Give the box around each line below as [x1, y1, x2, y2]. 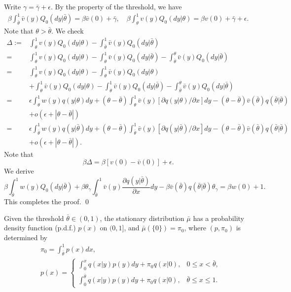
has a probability [193, 213, 244, 223]
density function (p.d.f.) [4, 222, 76, 233]
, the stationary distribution [100, 213, 184, 223]
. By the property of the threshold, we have [50, 1, 182, 11]
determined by [4, 232, 47, 242]
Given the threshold [4, 213, 64, 223]
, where [184, 222, 206, 233]
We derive [4, 166, 34, 176]
